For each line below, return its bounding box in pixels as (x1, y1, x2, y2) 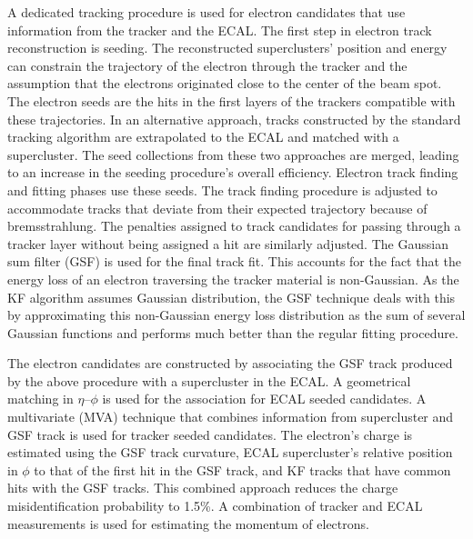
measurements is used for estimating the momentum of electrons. (7, 514, 369, 533)
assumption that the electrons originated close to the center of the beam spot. (7, 74, 442, 93)
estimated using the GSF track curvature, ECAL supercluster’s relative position (7, 443, 453, 462)
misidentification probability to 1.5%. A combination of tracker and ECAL (7, 496, 423, 515)
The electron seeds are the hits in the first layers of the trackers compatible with (7, 91, 456, 110)
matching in (7, 389, 74, 408)
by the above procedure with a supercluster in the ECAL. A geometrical (7, 371, 411, 390)
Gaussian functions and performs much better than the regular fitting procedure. (7, 323, 458, 342)
